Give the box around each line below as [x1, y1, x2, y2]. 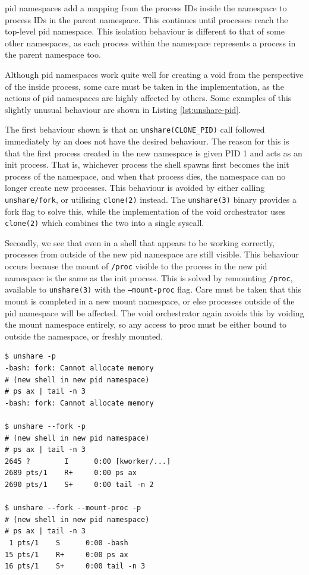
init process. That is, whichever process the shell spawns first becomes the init [5, 158, 289, 171]
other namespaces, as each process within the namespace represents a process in [5, 36, 296, 49]
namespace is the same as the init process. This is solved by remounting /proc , [5, 271, 293, 284]
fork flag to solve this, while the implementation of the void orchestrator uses [5, 205, 286, 217]
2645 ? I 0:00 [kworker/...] [5, 457, 171, 466]
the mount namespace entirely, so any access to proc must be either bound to [5, 318, 287, 331]
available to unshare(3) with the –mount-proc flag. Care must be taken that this [5, 283, 301, 296]
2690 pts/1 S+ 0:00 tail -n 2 [5, 480, 154, 489]
